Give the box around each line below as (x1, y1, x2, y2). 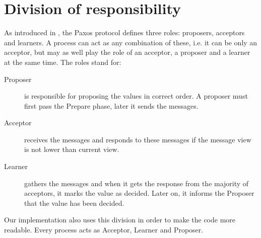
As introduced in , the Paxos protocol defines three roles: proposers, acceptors (4, 27, 245, 38)
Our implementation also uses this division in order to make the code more (4, 214, 236, 225)
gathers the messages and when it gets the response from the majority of (24, 178, 249, 188)
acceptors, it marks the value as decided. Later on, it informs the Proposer (24, 188, 254, 198)
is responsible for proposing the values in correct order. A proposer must (24, 91, 248, 101)
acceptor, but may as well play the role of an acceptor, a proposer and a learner (4, 47, 250, 57)
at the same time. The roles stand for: (4, 56, 121, 67)
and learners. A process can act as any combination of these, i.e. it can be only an (4, 37, 257, 47)
